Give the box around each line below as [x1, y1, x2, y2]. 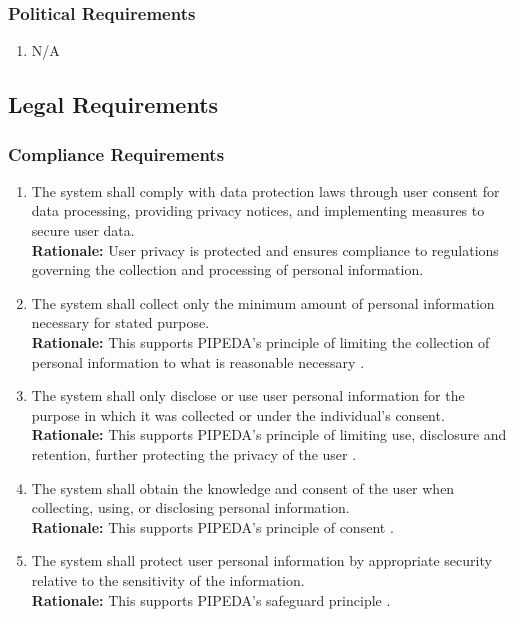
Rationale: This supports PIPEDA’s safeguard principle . [31, 589, 391, 610]
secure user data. [31, 220, 135, 240]
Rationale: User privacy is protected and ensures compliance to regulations [31, 239, 499, 260]
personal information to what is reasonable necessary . [31, 351, 365, 372]
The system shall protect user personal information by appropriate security [31, 550, 492, 571]
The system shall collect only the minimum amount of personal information [31, 292, 495, 313]
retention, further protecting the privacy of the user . [31, 443, 357, 464]
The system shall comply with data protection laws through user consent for [31, 180, 500, 201]
